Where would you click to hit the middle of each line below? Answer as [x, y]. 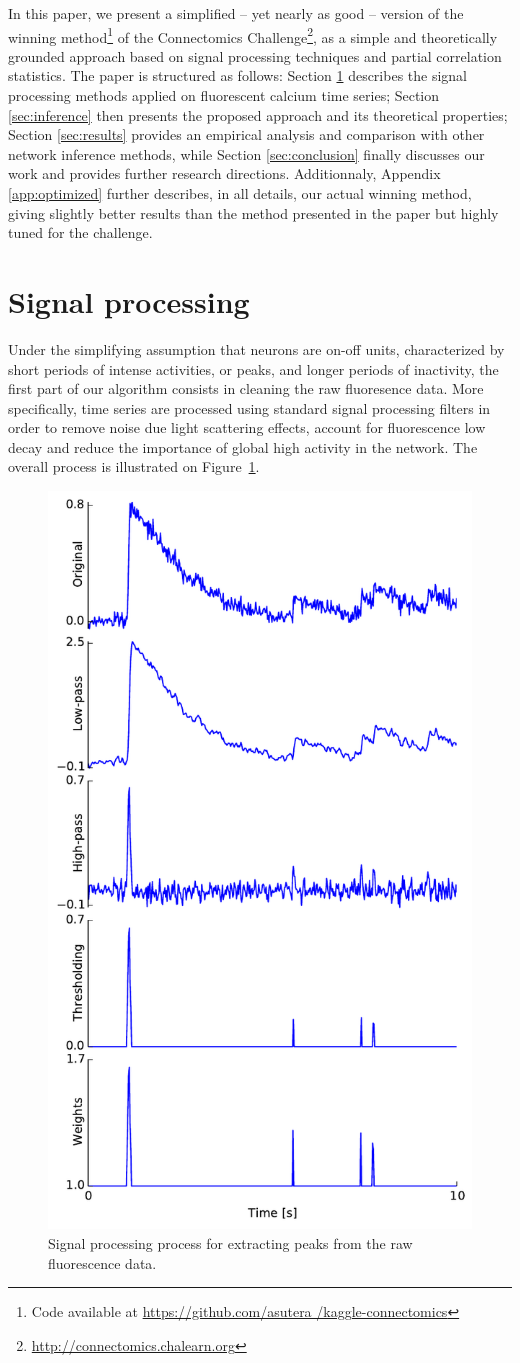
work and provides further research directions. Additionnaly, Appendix [224, 173]
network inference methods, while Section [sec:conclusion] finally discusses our [246, 153]
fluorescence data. [102, 1262]
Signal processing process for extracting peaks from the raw [230, 1243]
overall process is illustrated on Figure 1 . [134, 466]
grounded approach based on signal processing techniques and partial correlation [255, 55]
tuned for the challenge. [80, 232]
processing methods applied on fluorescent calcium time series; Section [224, 95]
